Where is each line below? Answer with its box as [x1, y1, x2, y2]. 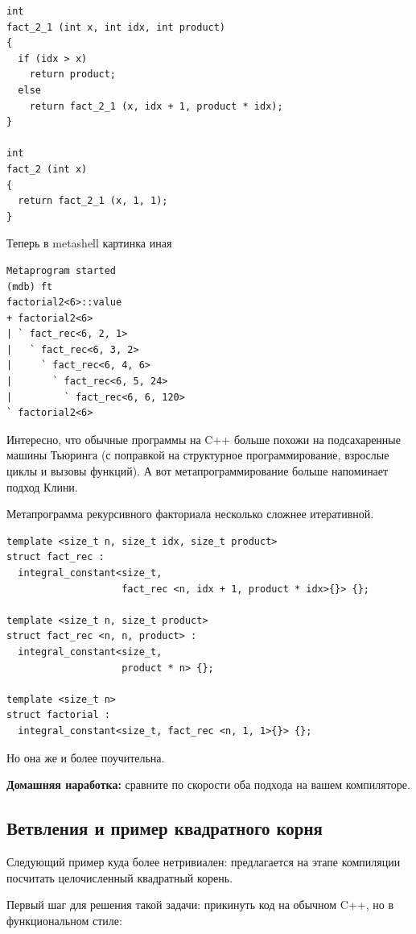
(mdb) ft [6, 280, 53, 293]
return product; [29, 68, 117, 81]
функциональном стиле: [6, 911, 122, 928]
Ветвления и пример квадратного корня [6, 816, 323, 841]
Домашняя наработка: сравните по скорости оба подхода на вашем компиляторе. [6, 776, 410, 793]
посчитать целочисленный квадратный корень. [6, 869, 233, 886]
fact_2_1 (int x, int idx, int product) [6, 21, 226, 33]
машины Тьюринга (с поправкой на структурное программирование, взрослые [6, 446, 389, 463]
